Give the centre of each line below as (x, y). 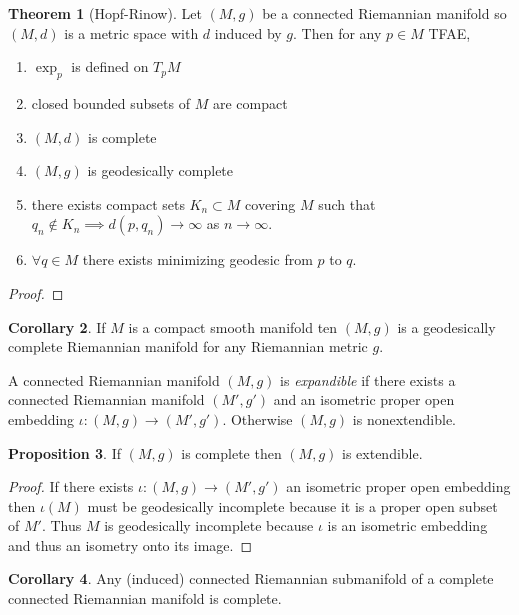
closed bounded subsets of (110, 102)
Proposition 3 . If (64, 452)
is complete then (231, 452)
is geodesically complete (160, 170)
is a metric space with (131, 32)
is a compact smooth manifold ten (233, 326)
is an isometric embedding (407, 525)
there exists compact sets (108, 203)
